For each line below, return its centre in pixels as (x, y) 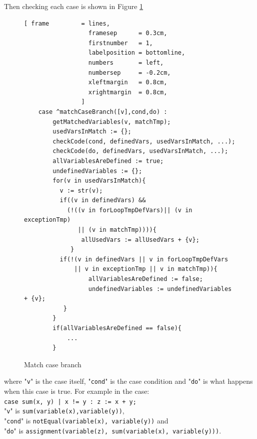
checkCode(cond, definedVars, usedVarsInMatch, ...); (144, 141)
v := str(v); (81, 190)
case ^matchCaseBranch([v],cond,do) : (103, 112)
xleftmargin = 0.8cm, (128, 83)
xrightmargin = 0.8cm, (128, 92)
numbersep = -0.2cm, (129, 72)
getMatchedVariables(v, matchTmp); (112, 122)
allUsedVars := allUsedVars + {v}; (140, 240)
